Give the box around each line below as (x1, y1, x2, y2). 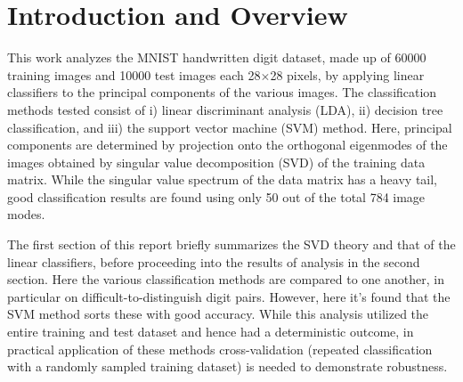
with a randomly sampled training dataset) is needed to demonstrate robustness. (7, 357, 448, 376)
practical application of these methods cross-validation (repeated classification (7, 339, 433, 358)
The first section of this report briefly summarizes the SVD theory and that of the (7, 235, 456, 254)
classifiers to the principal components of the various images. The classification (7, 83, 437, 102)
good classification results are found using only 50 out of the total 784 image (7, 187, 426, 206)
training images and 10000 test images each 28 (7, 65, 261, 84)
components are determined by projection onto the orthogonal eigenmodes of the (7, 135, 448, 154)
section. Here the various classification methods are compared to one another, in (7, 270, 444, 289)
